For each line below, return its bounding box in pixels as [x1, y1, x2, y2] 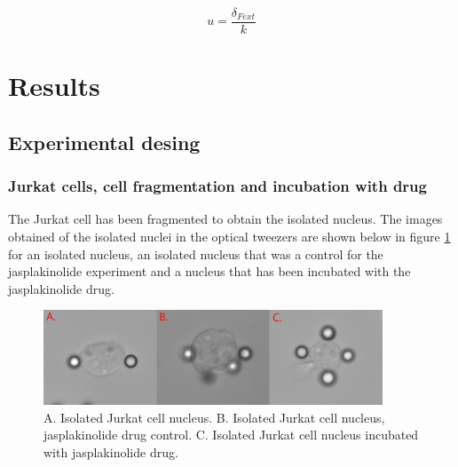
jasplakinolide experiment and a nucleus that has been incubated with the [8, 262, 411, 281]
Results [8, 67, 100, 104]
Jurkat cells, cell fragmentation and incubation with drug [8, 175, 427, 197]
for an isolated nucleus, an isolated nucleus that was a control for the [8, 244, 383, 263]
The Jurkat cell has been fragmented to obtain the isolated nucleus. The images [8, 210, 443, 228]
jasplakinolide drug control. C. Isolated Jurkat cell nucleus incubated [43, 425, 419, 444]
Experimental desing [8, 128, 201, 155]
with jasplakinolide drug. [43, 442, 178, 461]
